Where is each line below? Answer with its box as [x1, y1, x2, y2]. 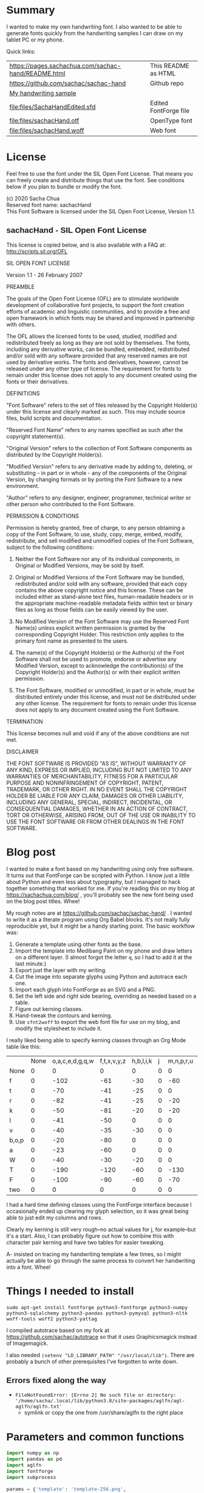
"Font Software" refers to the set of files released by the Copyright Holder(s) [6, 401, 198, 409]
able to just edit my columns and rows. [6, 1213, 103, 1221]
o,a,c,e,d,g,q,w [52, 1056, 94, 1065]
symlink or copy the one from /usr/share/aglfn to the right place [24, 1409, 183, 1416]
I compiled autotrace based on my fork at [6, 1326, 109, 1334]
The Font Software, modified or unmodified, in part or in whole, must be [15, 686, 195, 694]
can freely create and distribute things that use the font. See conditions [6, 176, 185, 183]
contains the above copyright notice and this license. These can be [15, 586, 183, 594]
